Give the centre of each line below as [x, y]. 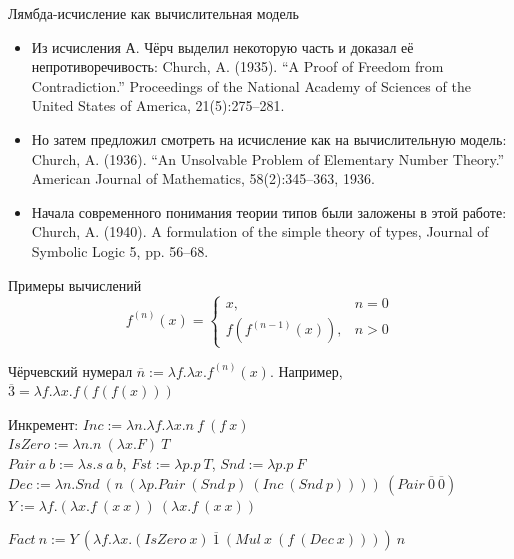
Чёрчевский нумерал [70, 370]
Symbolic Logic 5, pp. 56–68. [120, 250]
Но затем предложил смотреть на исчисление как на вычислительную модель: [269, 138]
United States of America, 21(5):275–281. [158, 105]
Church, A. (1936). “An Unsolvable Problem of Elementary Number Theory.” [268, 158]
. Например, [306, 370]
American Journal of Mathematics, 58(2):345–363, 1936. [203, 178]
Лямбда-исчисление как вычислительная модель [153, 13]
